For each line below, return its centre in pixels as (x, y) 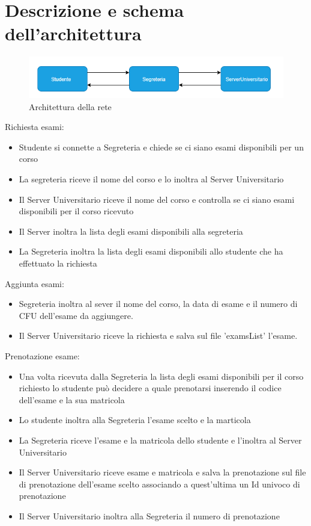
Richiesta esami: (35, 127)
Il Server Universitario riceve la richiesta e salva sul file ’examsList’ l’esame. (158, 336)
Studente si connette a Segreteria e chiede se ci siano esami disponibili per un (161, 147)
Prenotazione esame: (42, 355)
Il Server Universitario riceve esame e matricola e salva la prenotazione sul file (162, 472)
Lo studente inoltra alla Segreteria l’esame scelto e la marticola (135, 420)
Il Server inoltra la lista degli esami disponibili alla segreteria (131, 231)
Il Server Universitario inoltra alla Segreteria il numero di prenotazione (149, 515)
